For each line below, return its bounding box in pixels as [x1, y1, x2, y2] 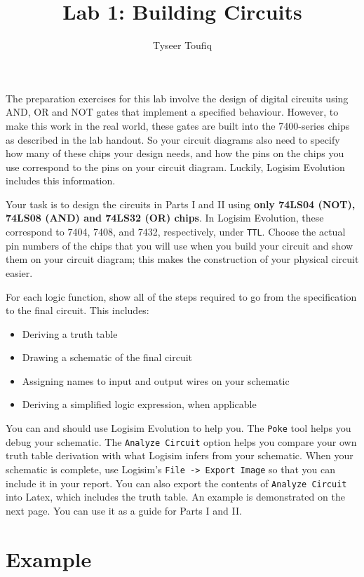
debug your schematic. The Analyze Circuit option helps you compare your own [6, 434, 357, 449]
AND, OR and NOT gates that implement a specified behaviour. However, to [6, 104, 339, 119]
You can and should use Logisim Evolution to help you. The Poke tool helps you [6, 421, 351, 435]
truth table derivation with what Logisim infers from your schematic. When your [6, 448, 353, 463]
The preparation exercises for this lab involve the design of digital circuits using [6, 90, 349, 105]
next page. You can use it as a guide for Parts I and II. [6, 503, 242, 517]
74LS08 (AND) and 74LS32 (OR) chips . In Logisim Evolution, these [6, 210, 324, 225]
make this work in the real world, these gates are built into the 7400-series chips [6, 118, 350, 133]
